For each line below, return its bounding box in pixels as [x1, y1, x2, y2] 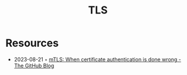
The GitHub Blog [13, 62, 55, 69]
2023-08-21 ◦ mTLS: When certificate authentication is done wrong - [13, 56, 181, 63]
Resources [5, 36, 59, 50]
